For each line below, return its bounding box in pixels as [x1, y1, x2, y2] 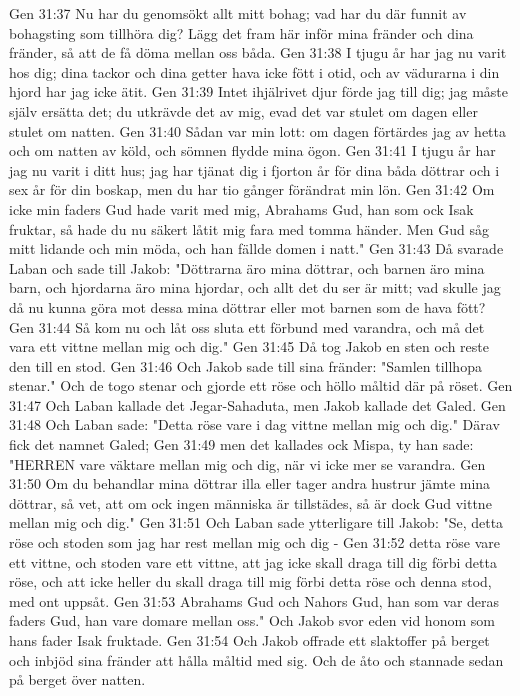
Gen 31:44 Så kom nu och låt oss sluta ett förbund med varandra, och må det [9, 316, 485, 337]
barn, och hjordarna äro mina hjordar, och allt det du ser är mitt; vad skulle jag [9, 277, 501, 298]
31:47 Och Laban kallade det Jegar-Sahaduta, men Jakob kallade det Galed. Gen [9, 394, 506, 415]
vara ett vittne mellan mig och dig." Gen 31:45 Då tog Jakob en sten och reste [9, 336, 489, 357]
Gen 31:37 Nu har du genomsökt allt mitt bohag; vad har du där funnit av [9, 3, 467, 23]
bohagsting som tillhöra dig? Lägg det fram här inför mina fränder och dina [9, 22, 474, 43]
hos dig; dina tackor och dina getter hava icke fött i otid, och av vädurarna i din [9, 61, 500, 82]
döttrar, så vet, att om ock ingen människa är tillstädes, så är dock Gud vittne [9, 492, 492, 513]
